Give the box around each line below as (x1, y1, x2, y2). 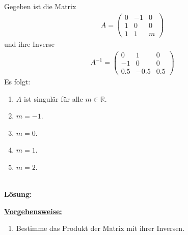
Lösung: (4, 189, 32, 199)
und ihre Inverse (4, 39, 55, 49)
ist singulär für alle (23, 93, 83, 104)
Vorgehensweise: (4, 205, 62, 216)
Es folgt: (4, 76, 31, 86)
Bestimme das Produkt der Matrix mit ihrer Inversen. (16, 223, 185, 233)
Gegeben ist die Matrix (4, 1, 76, 12)
